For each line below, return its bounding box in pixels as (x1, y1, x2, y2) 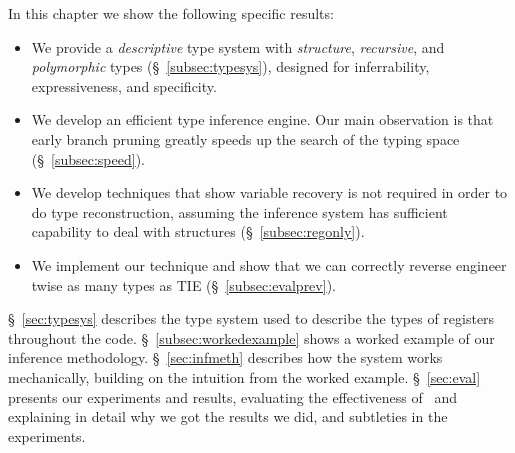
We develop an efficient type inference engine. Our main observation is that (31, 109, 494, 130)
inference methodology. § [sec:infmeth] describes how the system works (8, 347, 443, 368)
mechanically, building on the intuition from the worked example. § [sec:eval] (8, 366, 481, 387)
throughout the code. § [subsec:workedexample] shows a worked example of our (8, 327, 495, 348)
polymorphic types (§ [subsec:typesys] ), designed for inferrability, (31, 56, 430, 77)
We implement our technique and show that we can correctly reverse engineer (31, 254, 507, 275)
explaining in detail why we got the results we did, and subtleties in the (8, 406, 448, 427)
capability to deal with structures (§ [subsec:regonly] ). (31, 221, 365, 242)
